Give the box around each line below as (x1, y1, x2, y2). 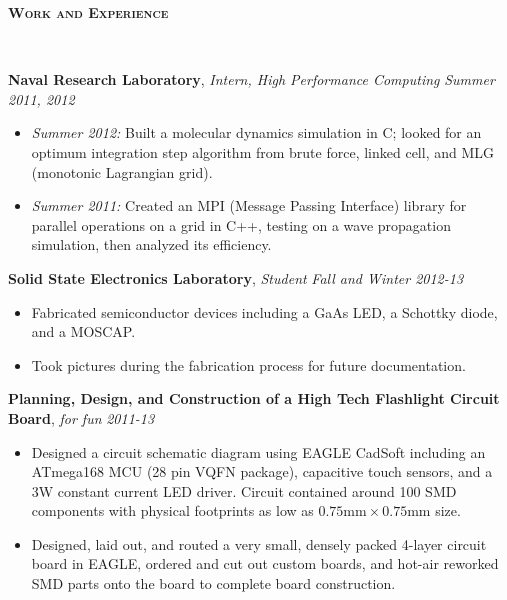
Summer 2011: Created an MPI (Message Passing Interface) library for (31, 195, 467, 216)
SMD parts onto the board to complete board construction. (31, 573, 396, 594)
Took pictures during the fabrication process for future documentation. (31, 354, 466, 375)
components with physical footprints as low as (31, 500, 314, 521)
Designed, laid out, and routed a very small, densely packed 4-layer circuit (31, 533, 487, 554)
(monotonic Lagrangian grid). (31, 161, 213, 182)
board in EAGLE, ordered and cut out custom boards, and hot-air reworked (31, 553, 499, 574)
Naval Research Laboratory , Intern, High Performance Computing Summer (8, 69, 495, 90)
